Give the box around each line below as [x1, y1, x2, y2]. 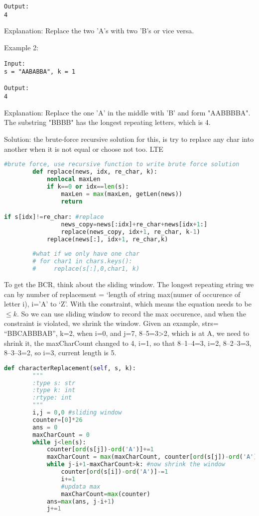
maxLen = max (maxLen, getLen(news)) [61, 190, 182, 198]
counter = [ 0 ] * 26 [32, 416, 83, 423]
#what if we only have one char [32, 250, 140, 258]
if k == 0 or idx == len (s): [46, 183, 129, 190]
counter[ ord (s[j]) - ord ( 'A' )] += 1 [46, 446, 154, 453]
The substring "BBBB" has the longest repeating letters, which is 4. [4, 117, 211, 127]
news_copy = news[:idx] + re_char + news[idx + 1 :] [61, 220, 208, 228]
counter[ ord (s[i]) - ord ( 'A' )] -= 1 [61, 468, 168, 476]
